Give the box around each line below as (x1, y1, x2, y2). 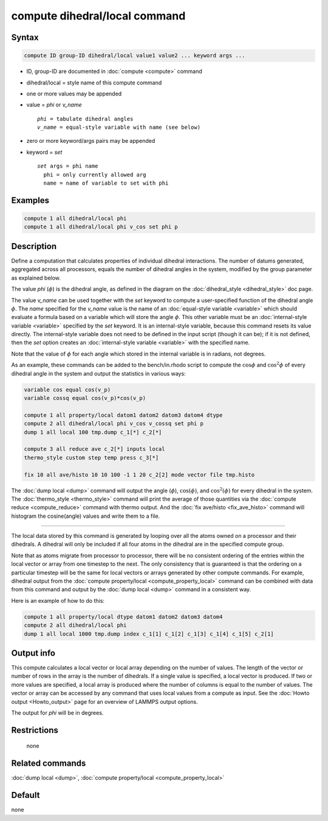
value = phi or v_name (26, 101, 82, 109)
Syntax (11, 32, 39, 43)
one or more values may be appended (26, 90, 122, 97)
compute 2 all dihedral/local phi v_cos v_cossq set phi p (24, 420, 203, 427)
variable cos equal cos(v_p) (24, 386, 111, 393)
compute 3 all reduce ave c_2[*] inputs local (24, 445, 165, 453)
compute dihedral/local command (11, 9, 186, 22)
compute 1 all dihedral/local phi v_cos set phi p (24, 224, 179, 230)
